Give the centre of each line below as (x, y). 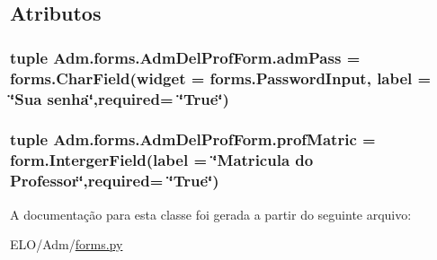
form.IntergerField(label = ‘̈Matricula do (162, 160)
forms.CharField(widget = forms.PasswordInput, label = (221, 78)
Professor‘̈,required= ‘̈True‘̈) (115, 181)
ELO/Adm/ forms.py (67, 244)
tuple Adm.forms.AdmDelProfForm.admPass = (185, 57)
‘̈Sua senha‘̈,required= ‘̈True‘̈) (120, 98)
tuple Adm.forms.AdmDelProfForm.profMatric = (193, 139)
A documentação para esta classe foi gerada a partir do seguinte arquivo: (211, 214)
